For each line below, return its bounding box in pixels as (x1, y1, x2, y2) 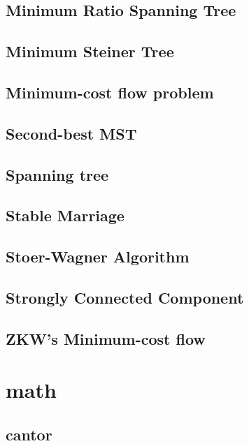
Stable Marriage (6, 205, 124, 226)
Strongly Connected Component (6, 286, 244, 308)
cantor (6, 423, 52, 445)
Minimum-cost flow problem (6, 81, 214, 103)
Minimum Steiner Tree (6, 40, 174, 62)
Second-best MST (6, 122, 137, 144)
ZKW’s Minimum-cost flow (6, 327, 206, 349)
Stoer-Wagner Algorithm (6, 246, 190, 267)
